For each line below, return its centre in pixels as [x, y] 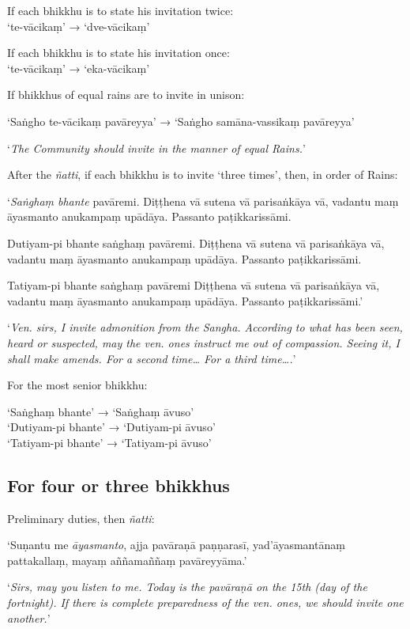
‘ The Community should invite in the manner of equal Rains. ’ [156, 148]
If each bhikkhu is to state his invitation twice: [120, 10]
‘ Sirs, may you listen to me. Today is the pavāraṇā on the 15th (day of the [187, 587]
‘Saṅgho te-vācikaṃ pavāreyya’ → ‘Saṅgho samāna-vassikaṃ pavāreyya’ [181, 121]
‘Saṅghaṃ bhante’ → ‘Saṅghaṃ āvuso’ [101, 411]
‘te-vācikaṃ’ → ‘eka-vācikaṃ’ [79, 68]
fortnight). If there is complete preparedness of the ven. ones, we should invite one [205, 602]
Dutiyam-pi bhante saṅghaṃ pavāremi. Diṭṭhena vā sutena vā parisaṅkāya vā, [196, 243]
